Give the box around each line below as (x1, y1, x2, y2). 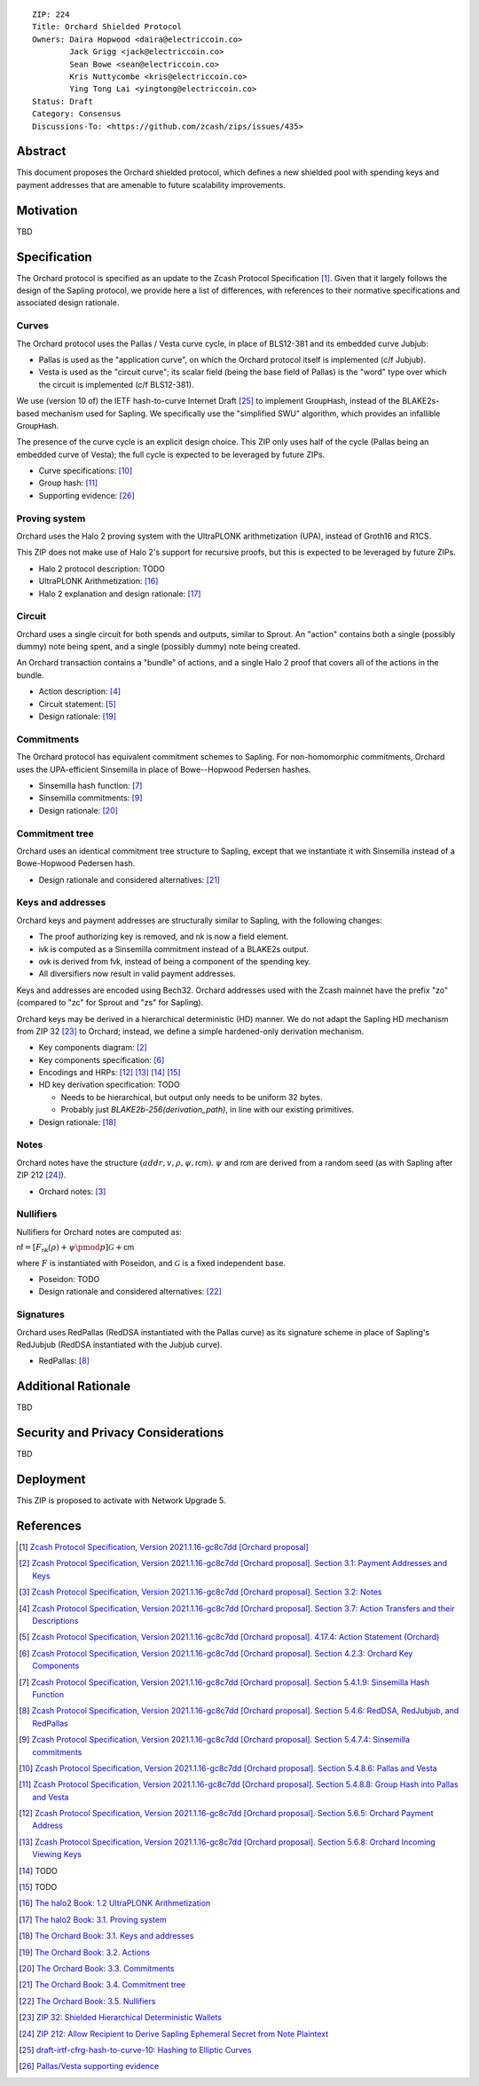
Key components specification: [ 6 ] (38, 1054, 165, 1065)
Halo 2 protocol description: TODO (38, 563, 166, 574)
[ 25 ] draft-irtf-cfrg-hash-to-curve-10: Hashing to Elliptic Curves (19, 2044, 252, 2055)
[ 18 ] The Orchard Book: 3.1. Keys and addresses (19, 1931, 194, 1941)
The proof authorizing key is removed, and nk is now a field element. (38, 932, 289, 942)
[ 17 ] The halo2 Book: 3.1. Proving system (19, 1914, 168, 1925)
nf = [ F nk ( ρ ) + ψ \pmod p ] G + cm (16, 1242, 135, 1254)
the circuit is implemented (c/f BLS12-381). (38, 379, 194, 390)
